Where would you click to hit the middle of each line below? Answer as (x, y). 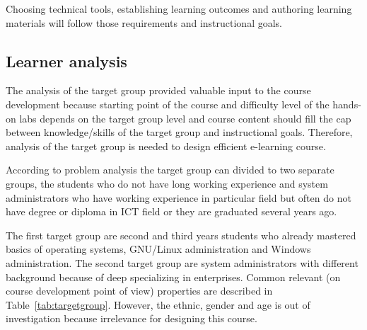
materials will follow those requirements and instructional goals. (144, 22)
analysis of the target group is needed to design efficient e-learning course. (166, 146)
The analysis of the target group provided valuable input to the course (158, 90)
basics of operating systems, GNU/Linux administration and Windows (158, 249)
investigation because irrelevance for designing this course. (132, 318)
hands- (347, 104)
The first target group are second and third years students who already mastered (181, 235)
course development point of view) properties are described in (139, 291)
